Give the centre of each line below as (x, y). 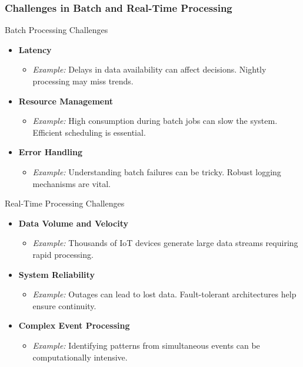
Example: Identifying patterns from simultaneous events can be (146, 345)
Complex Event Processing (74, 325)
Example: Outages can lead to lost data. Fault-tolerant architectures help (164, 294)
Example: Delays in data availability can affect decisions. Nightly (149, 69)
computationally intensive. (80, 357)
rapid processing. (63, 254)
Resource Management (66, 101)
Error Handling (50, 152)
